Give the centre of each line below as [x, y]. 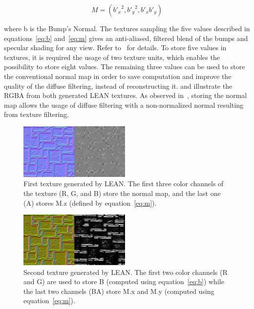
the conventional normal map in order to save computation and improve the [118, 76]
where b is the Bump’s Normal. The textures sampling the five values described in [127, 28]
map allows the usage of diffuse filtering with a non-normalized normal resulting [124, 105]
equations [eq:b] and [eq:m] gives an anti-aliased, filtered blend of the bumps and [126, 38]
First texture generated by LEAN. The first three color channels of [124, 183]
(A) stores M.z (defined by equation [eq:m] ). [90, 203]
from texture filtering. [37, 114]
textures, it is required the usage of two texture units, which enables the [112, 57]
